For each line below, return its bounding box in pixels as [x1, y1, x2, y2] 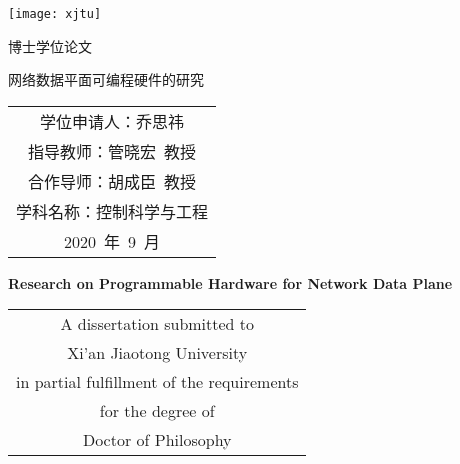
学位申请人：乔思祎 [40, 109, 185, 133]
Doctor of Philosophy [82, 428, 232, 452]
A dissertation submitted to [60, 312, 255, 336]
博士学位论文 [8, 35, 92, 56]
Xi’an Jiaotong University [67, 341, 248, 365]
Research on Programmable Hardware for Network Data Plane [8, 272, 453, 293]
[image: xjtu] [8, 7, 102, 21]
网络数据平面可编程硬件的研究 [8, 69, 204, 90]
